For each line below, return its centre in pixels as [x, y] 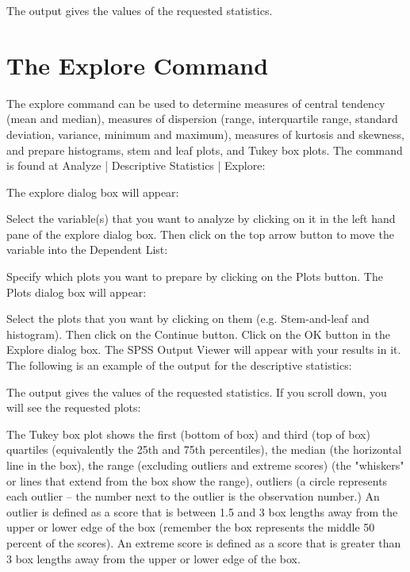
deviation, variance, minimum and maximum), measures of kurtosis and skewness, [205, 134]
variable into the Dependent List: [87, 250]
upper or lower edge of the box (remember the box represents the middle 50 [191, 527]
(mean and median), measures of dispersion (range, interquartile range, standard [202, 119]
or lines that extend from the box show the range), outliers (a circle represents [197, 480]
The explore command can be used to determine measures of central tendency [196, 103]
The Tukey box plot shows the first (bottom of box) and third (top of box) [188, 434]
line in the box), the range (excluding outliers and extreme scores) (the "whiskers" [205, 465]
